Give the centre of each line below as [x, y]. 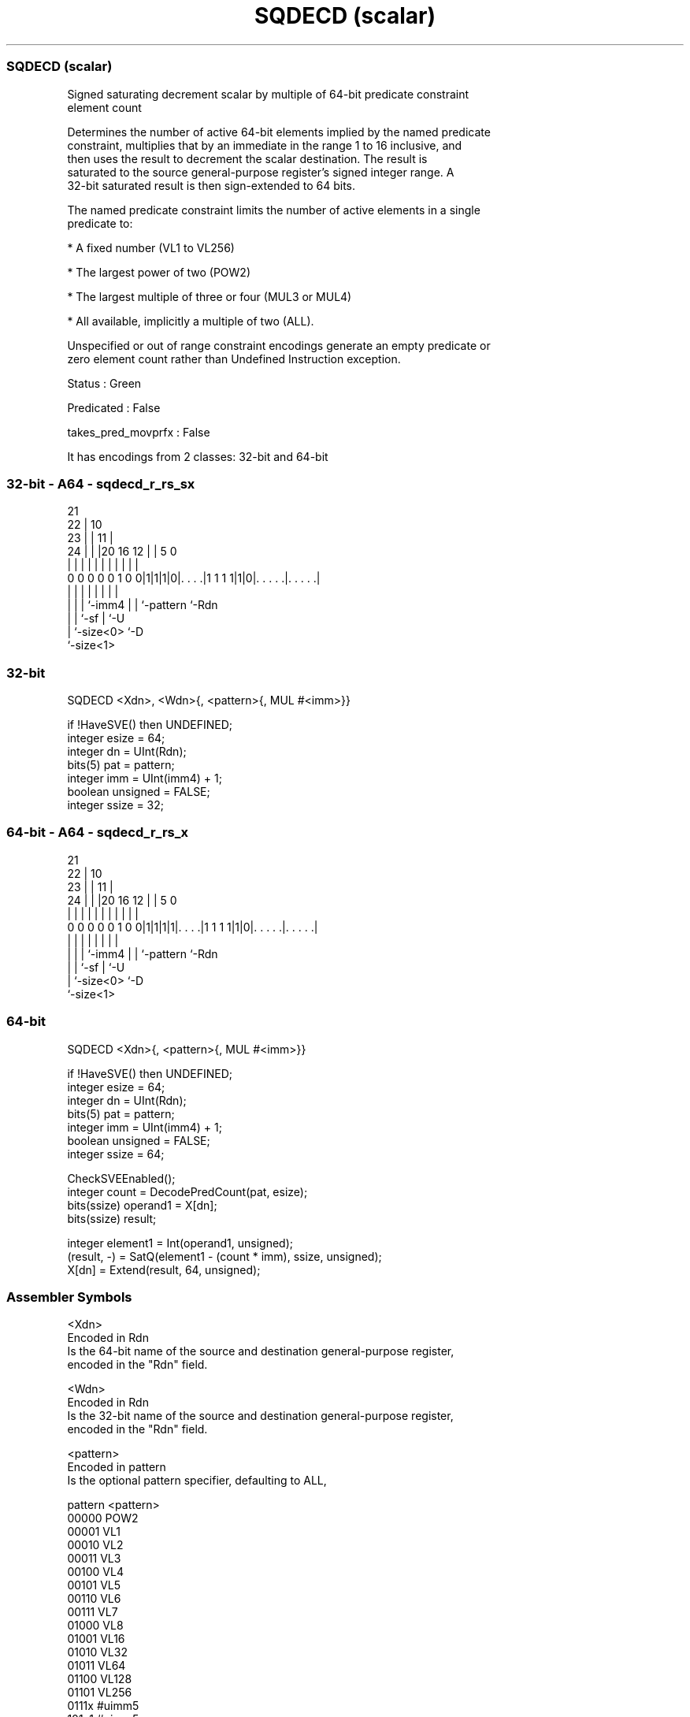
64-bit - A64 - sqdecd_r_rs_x [97, 832]
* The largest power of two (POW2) [159, 272]
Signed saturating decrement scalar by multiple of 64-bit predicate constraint [268, 94]
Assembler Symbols [69, 1297]
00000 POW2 [103, 1518]
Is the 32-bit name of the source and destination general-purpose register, [260, 1416]
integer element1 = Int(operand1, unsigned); [180, 1243]
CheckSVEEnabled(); [121, 1178]
